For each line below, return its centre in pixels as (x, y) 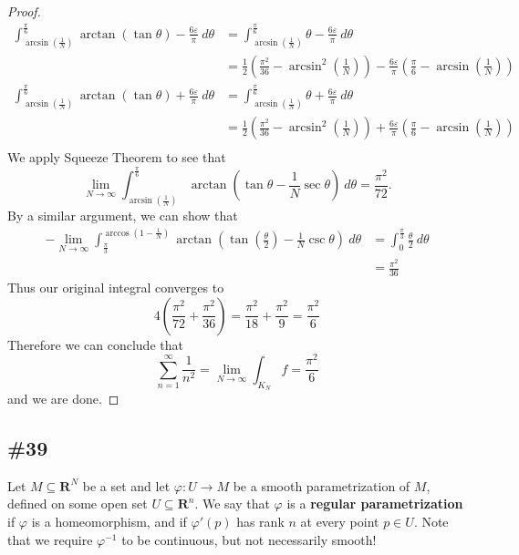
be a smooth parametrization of (322, 485)
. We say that (232, 504)
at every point (340, 522)
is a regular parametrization (375, 504)
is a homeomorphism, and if (109, 522)
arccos (117, 233)
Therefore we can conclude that (95, 344)
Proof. (24, 11)
